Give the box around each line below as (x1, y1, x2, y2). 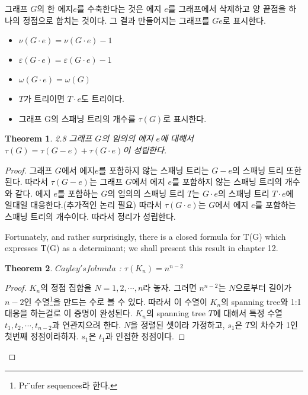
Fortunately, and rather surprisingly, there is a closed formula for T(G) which (5, 230, 286, 242)
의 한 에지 (37, 2, 73, 14)
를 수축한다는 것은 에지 (76, 2, 162, 14)
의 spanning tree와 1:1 (221, 295, 301, 307)
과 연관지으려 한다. (52, 318, 121, 330)
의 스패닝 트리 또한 (232, 163, 302, 176)
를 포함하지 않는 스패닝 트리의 (172, 175, 283, 188)
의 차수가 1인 (250, 318, 298, 330)
